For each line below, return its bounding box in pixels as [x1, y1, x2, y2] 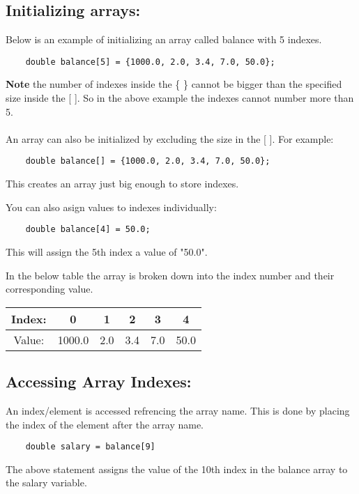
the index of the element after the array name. [6, 417, 204, 431]
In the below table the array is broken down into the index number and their [6, 268, 335, 282]
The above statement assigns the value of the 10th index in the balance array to [6, 461, 348, 476]
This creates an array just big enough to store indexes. [6, 176, 239, 191]
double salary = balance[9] [25, 442, 155, 452]
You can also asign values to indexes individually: [6, 199, 217, 214]
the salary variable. [6, 475, 87, 490]
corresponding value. [6, 281, 93, 296]
